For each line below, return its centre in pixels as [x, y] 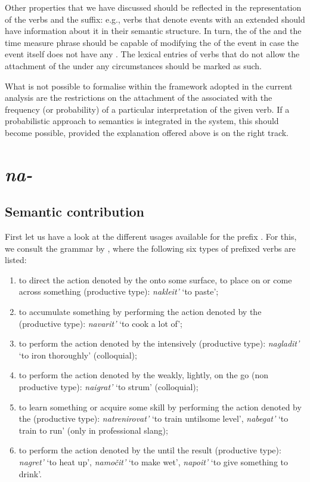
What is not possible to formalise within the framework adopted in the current [149, 86]
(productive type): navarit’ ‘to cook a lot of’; [100, 323]
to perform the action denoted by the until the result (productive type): [150, 450]
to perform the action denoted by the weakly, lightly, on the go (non [143, 375]
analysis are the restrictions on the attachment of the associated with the [139, 98]
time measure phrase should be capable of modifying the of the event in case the [152, 42]
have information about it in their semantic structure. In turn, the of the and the [153, 31]
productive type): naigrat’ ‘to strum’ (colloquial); [108, 387]
